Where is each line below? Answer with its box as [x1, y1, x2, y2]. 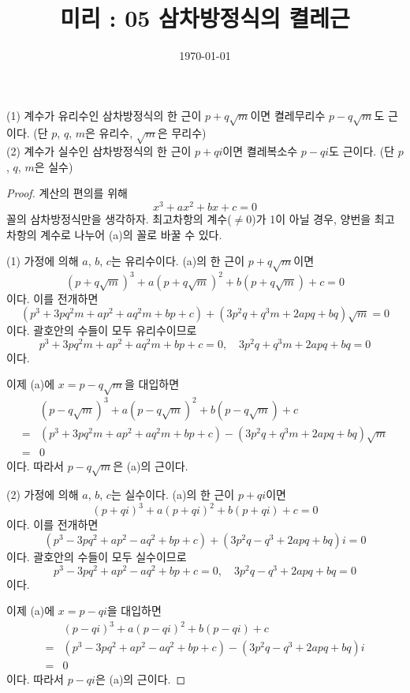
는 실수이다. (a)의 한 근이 [110, 486, 235, 503]
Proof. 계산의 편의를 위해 [6, 185, 128, 201]
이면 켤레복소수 [222, 143, 298, 159]
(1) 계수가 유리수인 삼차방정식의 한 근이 [6, 107, 202, 123]
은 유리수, [85, 125, 133, 141]
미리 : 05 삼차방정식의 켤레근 [60, 2, 350, 34]
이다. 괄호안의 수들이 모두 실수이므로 [6, 549, 187, 564]
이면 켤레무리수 [250, 107, 326, 123]
